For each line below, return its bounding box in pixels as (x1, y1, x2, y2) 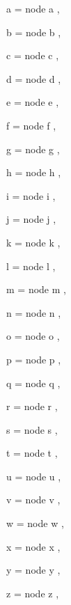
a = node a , (6, 1, 60, 15)
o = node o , (6, 329, 60, 343)
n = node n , (6, 305, 61, 320)
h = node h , (6, 165, 61, 180)
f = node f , (6, 118, 56, 132)
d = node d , (6, 71, 61, 86)
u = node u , (6, 469, 61, 483)
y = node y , (6, 563, 61, 577)
